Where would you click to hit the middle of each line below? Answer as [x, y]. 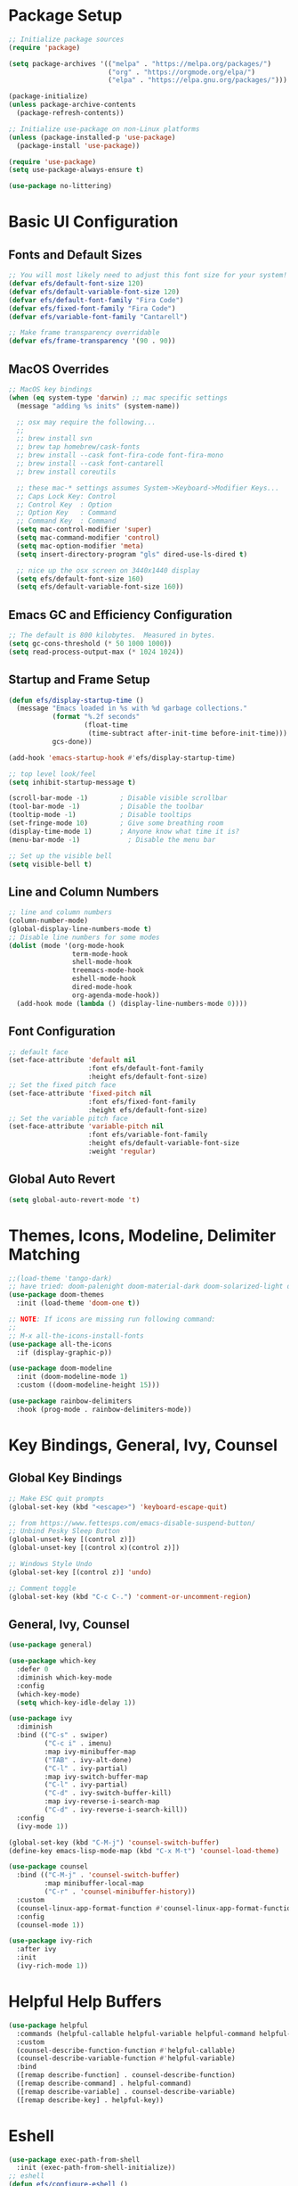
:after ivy [36, 1950]
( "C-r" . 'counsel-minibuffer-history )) [120, 1892]
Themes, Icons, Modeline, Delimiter [142, 1235]
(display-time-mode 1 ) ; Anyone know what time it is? [124, 831]
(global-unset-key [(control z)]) [72, 1539]
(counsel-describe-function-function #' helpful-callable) [126, 2050]
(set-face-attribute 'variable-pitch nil [86, 1126]
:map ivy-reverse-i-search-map [102, 1802]
